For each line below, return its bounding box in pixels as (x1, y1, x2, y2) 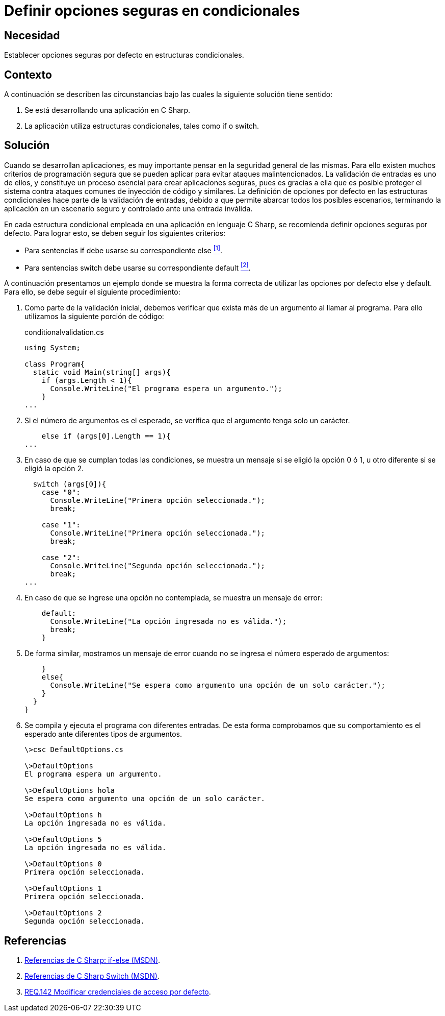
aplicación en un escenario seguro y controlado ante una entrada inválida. (4, 204, 253, 213)
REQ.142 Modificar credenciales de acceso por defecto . (24, 987, 211, 997)
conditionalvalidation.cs (24, 328, 104, 337)
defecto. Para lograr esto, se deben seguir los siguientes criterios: (4, 228, 226, 237)
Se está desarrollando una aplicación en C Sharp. (24, 106, 191, 115)
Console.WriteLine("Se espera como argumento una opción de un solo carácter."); (50, 681, 386, 690)
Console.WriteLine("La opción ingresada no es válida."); (50, 617, 287, 626)
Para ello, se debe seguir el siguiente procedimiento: (4, 287, 180, 297)
